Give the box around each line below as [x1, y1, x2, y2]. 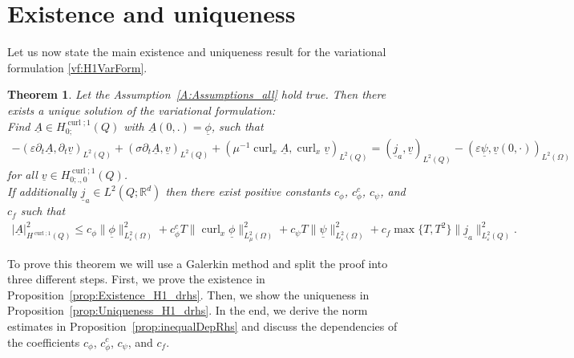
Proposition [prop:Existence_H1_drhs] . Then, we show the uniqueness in [7, 286, 370, 303]
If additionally [7, 183, 77, 200]
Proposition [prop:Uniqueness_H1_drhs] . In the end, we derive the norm [7, 302, 368, 319]
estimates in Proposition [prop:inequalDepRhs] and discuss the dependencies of [7, 317, 398, 334]
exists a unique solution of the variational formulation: [7, 101, 276, 118]
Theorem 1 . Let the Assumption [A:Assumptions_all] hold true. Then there [7, 86, 386, 103]
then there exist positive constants [165, 183, 330, 200]
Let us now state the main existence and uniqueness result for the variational [7, 43, 386, 60]
